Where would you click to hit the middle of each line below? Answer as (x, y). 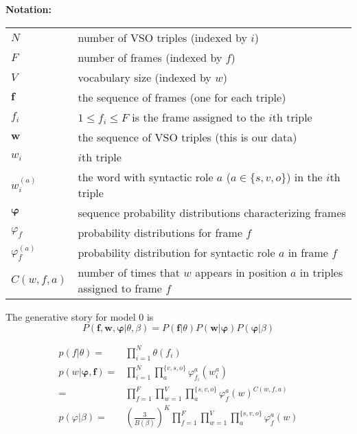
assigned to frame (120, 288)
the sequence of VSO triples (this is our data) (187, 137)
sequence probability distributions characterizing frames (212, 212)
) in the (304, 176)
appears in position (241, 272)
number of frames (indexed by (150, 57)
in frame (308, 252)
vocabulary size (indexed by (145, 77)
